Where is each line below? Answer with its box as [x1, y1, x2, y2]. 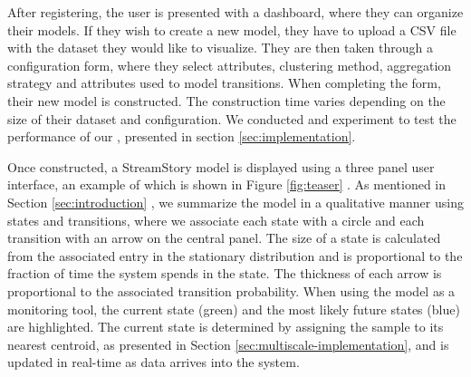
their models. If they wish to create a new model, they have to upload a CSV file [7, 20, 457, 39]
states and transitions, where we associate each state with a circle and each [7, 210, 425, 229]
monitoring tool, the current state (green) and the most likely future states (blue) [7, 299, 460, 318]
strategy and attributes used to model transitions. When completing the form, [7, 73, 441, 92]
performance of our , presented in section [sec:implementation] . [7, 127, 356, 146]
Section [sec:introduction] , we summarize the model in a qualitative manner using [7, 192, 464, 211]
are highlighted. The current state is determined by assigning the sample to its [7, 317, 444, 336]
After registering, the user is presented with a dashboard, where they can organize [7, 3, 464, 21]
